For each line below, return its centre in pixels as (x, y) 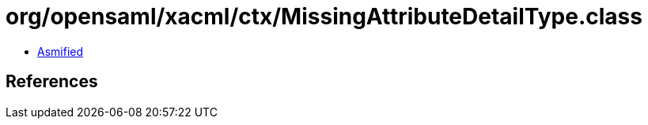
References (52, 82)
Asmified (61, 51)
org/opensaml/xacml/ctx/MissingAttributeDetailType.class (324, 17)
